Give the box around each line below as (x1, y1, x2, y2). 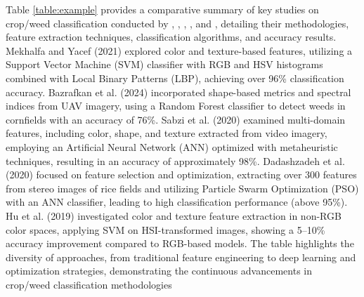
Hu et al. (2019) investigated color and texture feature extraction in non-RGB (6, 208, 342, 223)
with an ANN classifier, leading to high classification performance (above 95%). (6, 194, 348, 209)
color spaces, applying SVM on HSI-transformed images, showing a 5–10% (6, 222, 325, 237)
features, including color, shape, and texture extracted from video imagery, (6, 126, 327, 140)
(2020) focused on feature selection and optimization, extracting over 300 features (6, 167, 357, 182)
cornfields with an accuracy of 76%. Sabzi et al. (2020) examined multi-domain (6, 112, 346, 126)
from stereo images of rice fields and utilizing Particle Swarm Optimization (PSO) (6, 180, 359, 195)
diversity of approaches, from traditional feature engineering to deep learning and (6, 249, 356, 264)
